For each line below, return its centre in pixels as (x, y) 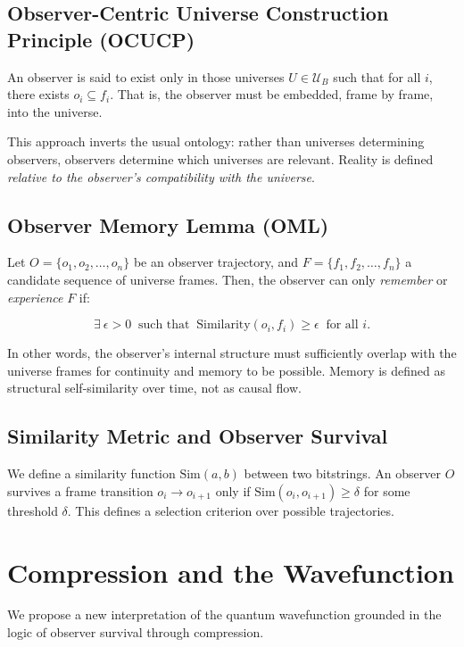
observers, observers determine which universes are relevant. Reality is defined (220, 158)
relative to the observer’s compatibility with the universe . (161, 176)
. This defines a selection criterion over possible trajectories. (231, 510)
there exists (38, 94)
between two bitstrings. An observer (342, 473)
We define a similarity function (91, 473)
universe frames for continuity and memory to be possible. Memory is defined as (227, 370)
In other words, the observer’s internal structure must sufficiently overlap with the (232, 353)
